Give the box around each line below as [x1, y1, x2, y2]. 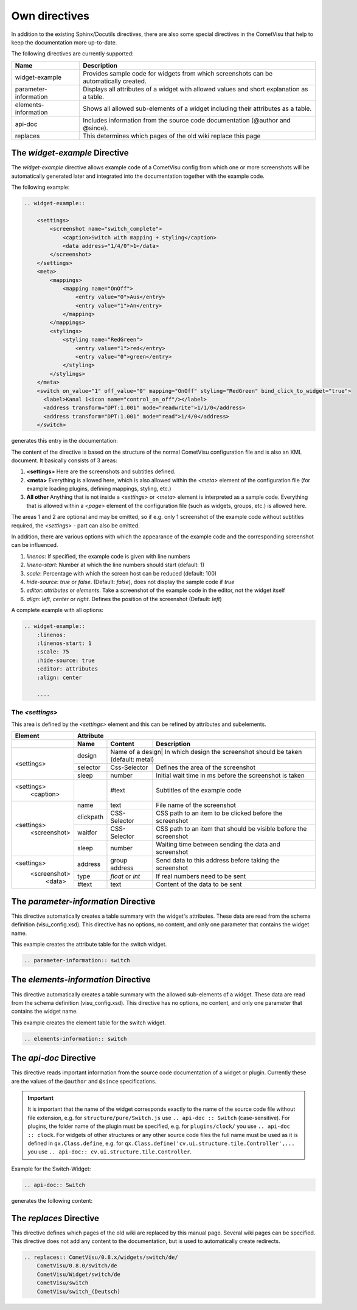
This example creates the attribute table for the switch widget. [11, 941, 167, 948]
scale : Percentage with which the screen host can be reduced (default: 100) [26, 569, 217, 577]
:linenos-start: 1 [36, 639, 92, 647]
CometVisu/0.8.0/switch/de [36, 1262, 118, 1269]
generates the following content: [11, 1197, 93, 1204]
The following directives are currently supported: [11, 50, 134, 57]
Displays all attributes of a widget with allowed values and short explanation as [83, 85, 308, 93]
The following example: [11, 183, 70, 191]
